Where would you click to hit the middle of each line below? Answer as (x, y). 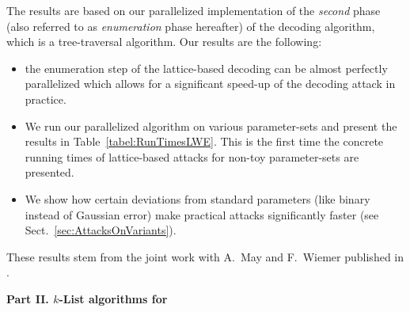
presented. (49, 172)
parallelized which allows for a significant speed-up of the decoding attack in (210, 84)
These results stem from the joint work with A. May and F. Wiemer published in (205, 256)
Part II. (28, 298)
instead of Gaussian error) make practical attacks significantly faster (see (202, 214)
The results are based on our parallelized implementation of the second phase (194, 10)
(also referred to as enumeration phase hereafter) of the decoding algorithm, (191, 26)
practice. (46, 99)
